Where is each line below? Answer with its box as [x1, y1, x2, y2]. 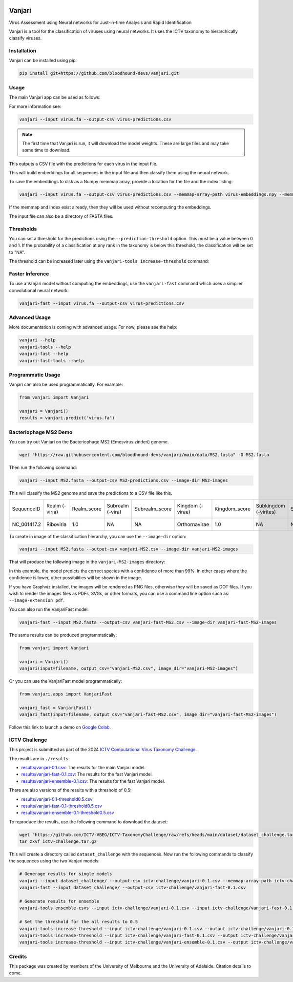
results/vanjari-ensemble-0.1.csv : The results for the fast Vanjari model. [21, 778, 166, 784]
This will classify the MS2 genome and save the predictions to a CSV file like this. [9, 490, 173, 496]
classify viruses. [9, 35, 42, 41]
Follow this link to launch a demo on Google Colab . [9, 724, 111, 730]
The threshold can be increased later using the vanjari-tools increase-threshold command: [9, 258, 209, 264]
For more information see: [9, 103, 61, 109]
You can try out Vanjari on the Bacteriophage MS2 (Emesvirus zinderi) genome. [9, 439, 169, 445]
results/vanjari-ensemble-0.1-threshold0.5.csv [21, 810, 114, 815]
